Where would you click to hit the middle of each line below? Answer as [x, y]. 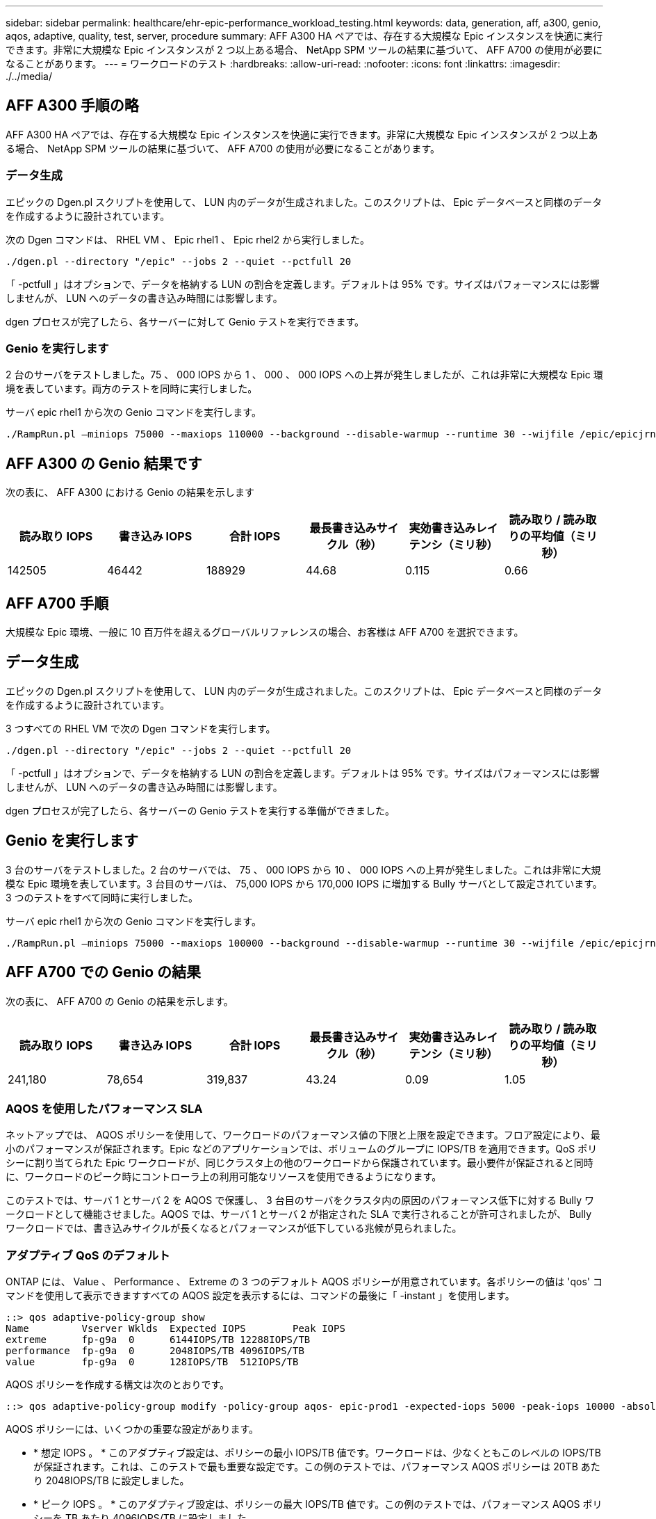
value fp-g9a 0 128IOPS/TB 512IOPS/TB [152, 1362]
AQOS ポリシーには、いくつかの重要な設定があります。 [132, 1429]
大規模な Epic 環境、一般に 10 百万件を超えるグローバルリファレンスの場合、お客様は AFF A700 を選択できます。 [265, 632]
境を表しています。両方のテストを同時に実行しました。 [132, 389]
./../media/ [29, 76]
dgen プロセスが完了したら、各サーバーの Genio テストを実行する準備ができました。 [200, 810]
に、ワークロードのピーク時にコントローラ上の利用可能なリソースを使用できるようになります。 [224, 1177]
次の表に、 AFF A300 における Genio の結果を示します [130, 492]
